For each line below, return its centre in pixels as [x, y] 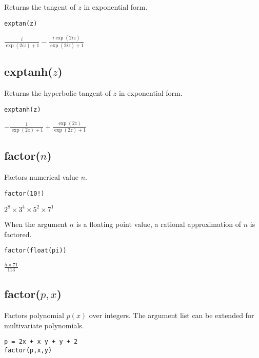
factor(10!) [24, 193]
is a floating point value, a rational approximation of [159, 224]
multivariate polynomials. [44, 325]
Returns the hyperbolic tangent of [58, 93]
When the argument [36, 224]
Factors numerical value [42, 177]
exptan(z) [21, 23]
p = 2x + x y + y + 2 [41, 342]
